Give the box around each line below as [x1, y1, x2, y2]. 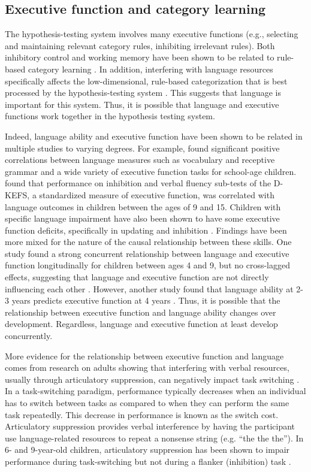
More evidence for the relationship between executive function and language [5, 349, 284, 362]
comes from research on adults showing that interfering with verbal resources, [5, 361, 289, 374]
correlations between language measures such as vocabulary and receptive [5, 153, 275, 166]
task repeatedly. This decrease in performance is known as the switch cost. [5, 408, 279, 420]
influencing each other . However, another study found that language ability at [5, 282, 294, 295]
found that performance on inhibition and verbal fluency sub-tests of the [5, 177, 271, 189]
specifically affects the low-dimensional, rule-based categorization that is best [5, 74, 288, 87]
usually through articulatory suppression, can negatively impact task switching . [5, 373, 300, 385]
